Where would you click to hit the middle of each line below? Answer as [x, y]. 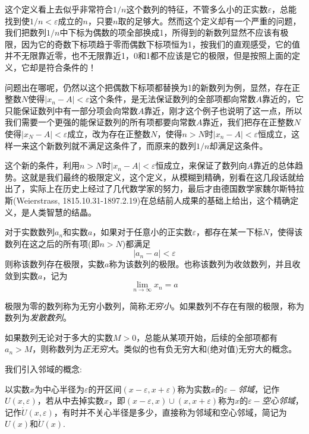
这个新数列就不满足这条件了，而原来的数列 [113, 145]
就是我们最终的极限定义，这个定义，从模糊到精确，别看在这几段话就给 [167, 177]
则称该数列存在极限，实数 [55, 264]
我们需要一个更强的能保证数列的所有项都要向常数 [100, 122]
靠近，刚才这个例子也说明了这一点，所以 [223, 110]
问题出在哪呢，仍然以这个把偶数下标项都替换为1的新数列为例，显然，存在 [148, 87]
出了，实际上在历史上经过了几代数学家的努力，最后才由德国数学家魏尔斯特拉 [154, 189]
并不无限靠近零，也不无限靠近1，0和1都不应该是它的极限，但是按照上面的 [148, 56]
